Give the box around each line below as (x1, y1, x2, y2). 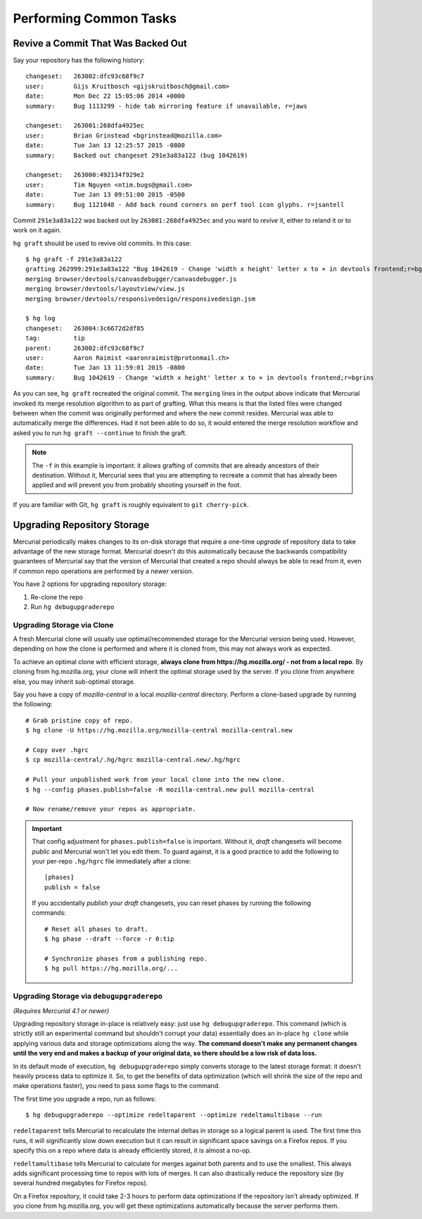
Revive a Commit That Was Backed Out (13, 37, 188, 49)
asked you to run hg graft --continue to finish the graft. (13, 428, 187, 437)
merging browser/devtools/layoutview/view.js (25, 285, 186, 293)
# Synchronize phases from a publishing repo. (44, 955, 207, 963)
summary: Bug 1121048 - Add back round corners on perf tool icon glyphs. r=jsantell (25, 201, 345, 208)
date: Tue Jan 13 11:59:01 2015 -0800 (25, 363, 186, 372)
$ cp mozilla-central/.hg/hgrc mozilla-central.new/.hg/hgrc (25, 756, 241, 764)
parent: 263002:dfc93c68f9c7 (25, 344, 144, 352)
